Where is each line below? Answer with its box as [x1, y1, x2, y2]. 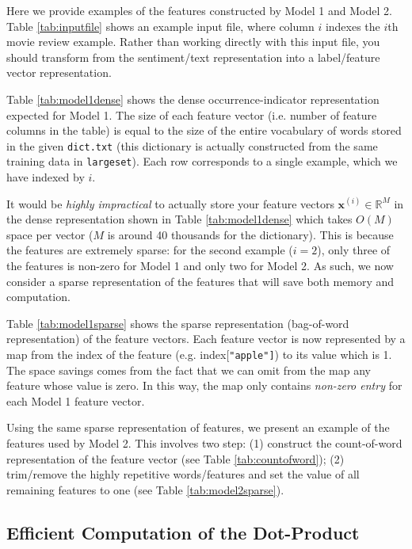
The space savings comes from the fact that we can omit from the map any [6, 361, 371, 378]
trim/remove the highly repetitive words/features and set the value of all [6, 466, 360, 482]
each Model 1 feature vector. [6, 392, 145, 409]
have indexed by [6, 169, 85, 185]
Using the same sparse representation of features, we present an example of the [6, 419, 390, 436]
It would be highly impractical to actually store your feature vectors [6, 195, 334, 212]
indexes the [325, 17, 380, 34]
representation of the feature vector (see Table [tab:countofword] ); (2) [6, 450, 345, 467]
